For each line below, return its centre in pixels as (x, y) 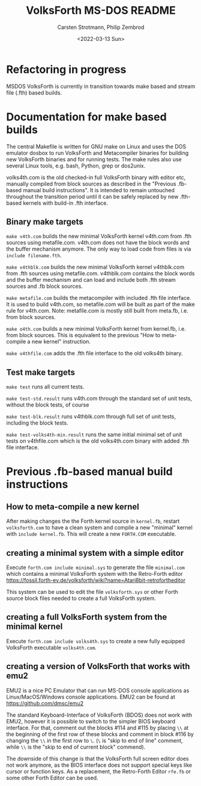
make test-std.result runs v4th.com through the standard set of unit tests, (99, 399)
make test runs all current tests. (45, 387)
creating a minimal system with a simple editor (95, 553)
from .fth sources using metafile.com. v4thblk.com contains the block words (100, 273)
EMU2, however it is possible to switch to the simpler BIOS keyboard (91, 721)
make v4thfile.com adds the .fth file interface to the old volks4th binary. (94, 354)
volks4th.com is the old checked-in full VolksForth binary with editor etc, (96, 177)
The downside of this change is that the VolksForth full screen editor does (97, 758)
